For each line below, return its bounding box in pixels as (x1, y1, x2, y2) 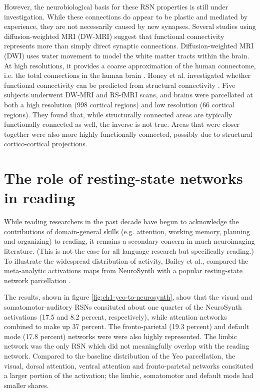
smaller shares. (4, 380, 49, 390)
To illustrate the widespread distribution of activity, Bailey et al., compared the (4, 255, 248, 266)
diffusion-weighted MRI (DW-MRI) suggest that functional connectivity (4, 30, 224, 41)
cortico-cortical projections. (4, 138, 87, 149)
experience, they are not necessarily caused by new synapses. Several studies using (4, 21, 256, 31)
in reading (4, 187, 75, 208)
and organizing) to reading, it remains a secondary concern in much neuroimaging (4, 236, 255, 246)
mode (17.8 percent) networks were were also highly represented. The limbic (4, 331, 237, 341)
